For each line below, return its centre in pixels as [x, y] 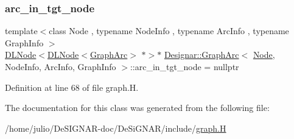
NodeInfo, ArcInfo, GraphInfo [61, 66]
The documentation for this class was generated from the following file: [137, 108]
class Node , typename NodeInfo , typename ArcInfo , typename [169, 31]
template [21, 31]
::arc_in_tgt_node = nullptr [184, 66]
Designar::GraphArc [201, 55]
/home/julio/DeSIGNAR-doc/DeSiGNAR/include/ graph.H [116, 128]
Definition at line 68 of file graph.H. [72, 87]
